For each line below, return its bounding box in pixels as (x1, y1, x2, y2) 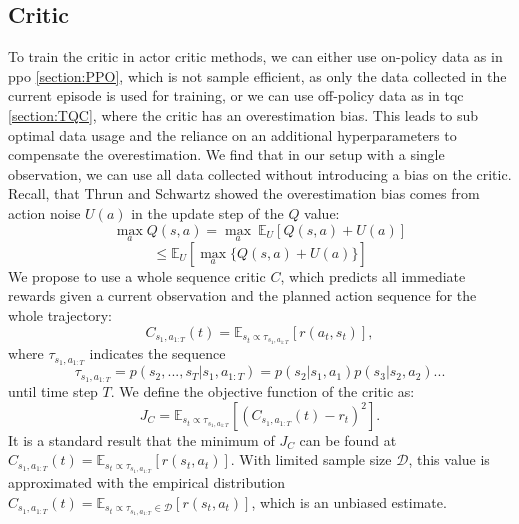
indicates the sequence (89, 343, 226, 364)
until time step (8, 381, 98, 402)
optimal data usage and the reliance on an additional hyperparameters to (8, 124, 457, 145)
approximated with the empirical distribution (8, 472, 286, 493)
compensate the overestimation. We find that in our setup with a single (8, 144, 445, 165)
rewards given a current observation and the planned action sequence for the (8, 285, 477, 306)
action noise (8, 202, 81, 223)
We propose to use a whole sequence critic (8, 265, 266, 286)
